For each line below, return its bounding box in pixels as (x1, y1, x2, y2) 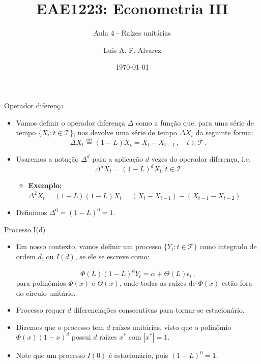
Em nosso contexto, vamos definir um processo (16, 241, 162, 252)
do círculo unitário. (16, 287, 76, 298)
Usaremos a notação (16, 153, 79, 164)
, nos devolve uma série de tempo (73, 127, 177, 138)
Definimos (16, 207, 47, 218)
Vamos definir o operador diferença (16, 117, 125, 128)
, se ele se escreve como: (75, 251, 150, 261)
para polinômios (16, 278, 66, 288)
